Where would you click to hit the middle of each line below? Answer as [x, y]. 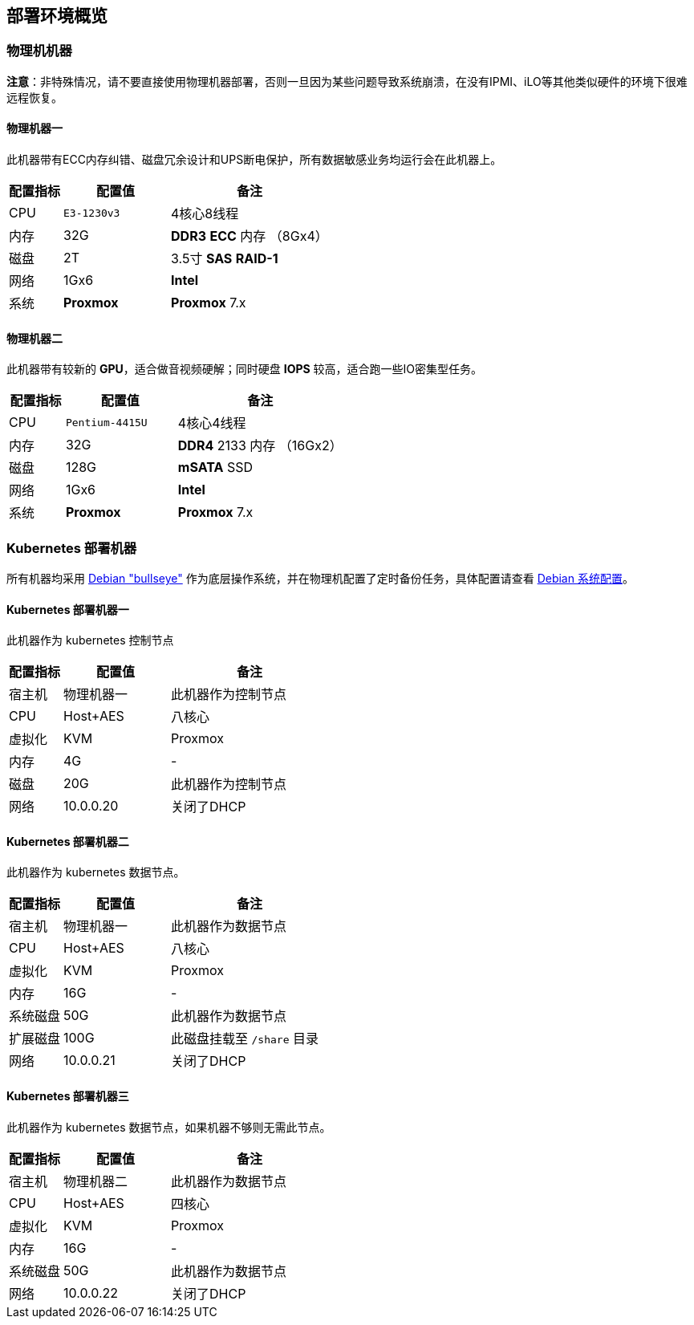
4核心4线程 [212, 423]
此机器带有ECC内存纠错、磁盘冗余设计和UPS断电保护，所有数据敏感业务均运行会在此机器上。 [254, 160]
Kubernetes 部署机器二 [68, 841]
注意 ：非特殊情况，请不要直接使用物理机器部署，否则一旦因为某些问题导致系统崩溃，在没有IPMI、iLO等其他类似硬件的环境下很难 [347, 81]
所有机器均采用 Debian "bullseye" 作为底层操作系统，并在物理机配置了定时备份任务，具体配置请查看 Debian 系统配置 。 [320, 578]
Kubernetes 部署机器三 [68, 1096]
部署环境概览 [57, 16]
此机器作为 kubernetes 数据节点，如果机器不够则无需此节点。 [169, 1127]
